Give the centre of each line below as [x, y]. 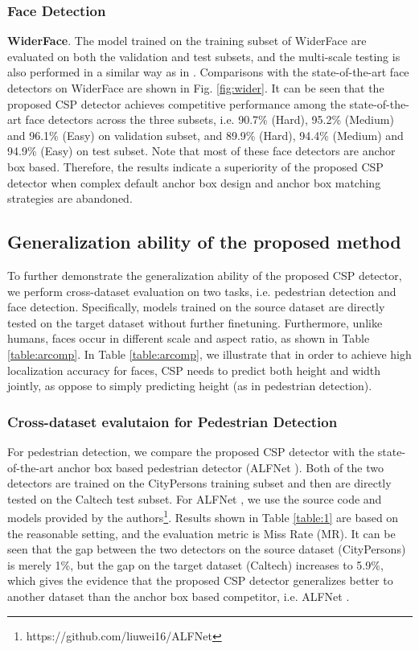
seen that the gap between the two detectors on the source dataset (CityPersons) [207, 549]
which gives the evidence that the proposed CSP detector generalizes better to [200, 580]
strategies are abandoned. [70, 198]
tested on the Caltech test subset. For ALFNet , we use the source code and [195, 498]
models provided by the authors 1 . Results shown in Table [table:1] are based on [203, 516]
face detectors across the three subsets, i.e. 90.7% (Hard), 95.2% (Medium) [209, 119]
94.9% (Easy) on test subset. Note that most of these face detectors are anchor [201, 151]
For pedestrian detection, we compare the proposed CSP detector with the [191, 451]
